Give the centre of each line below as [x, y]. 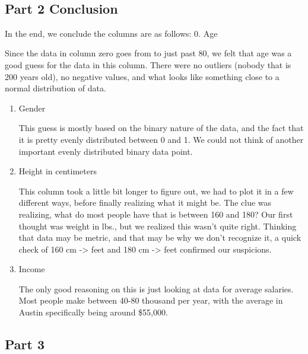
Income [32, 269]
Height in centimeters [58, 171]
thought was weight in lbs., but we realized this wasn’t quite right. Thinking [158, 226]
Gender [32, 108]
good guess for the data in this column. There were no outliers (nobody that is [148, 64]
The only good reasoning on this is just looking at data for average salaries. [156, 288]
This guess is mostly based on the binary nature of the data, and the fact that [161, 128]
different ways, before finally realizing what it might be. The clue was [145, 202]
